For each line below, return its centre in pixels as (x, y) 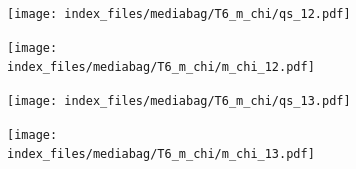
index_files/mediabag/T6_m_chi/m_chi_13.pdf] (161, 154)
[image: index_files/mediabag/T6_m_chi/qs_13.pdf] (179, 100)
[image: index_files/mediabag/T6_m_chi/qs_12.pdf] (179, 14)
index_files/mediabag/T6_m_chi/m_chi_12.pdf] (161, 67)
